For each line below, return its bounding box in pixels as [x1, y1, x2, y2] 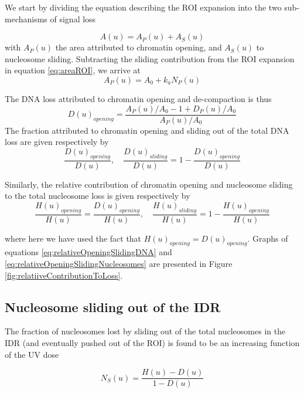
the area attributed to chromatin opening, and [55, 41, 222, 53]
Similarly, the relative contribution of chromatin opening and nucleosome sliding [5, 178, 293, 190]
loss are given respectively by [5, 135, 109, 148]
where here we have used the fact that [5, 232, 142, 244]
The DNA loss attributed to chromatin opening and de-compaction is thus [5, 92, 272, 104]
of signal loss [50, 12, 96, 25]
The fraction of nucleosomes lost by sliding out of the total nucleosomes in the [5, 325, 286, 337]
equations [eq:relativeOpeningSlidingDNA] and [5, 246, 172, 258]
